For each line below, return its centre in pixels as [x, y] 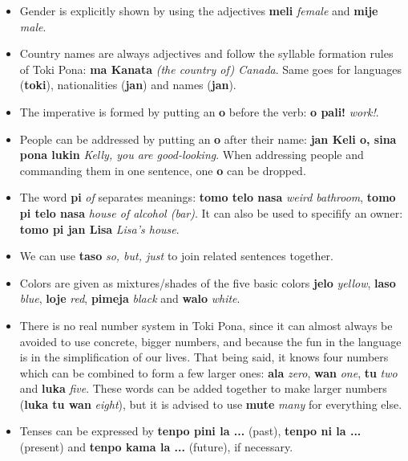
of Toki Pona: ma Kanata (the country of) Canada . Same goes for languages [211, 69]
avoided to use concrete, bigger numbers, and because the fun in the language [210, 341]
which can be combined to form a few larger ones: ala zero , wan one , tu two [208, 372]
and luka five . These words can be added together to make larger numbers [203, 388]
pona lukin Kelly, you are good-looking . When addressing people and [192, 155]
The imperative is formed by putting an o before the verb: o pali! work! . [199, 111]
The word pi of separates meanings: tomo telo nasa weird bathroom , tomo [208, 197]
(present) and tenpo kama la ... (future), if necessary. [156, 447]
